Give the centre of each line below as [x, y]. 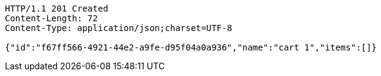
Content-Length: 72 [51, 18]
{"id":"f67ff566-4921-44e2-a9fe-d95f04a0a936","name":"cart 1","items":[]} [191, 47]
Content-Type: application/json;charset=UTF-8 [119, 28]
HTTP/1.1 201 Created [57, 9]
